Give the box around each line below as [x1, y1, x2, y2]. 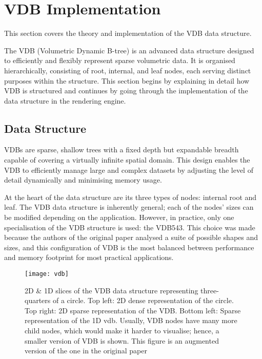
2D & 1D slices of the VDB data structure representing [25, 285, 198, 295]
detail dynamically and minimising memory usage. [4, 174, 162, 185]
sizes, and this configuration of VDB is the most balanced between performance [4, 242, 254, 252]
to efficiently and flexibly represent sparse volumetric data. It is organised [4, 55, 235, 66]
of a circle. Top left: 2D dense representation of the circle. [52, 295, 234, 306]
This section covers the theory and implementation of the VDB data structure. [4, 28, 252, 38]
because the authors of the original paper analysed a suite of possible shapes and [4, 232, 258, 243]
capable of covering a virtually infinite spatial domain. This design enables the [4, 154, 250, 165]
